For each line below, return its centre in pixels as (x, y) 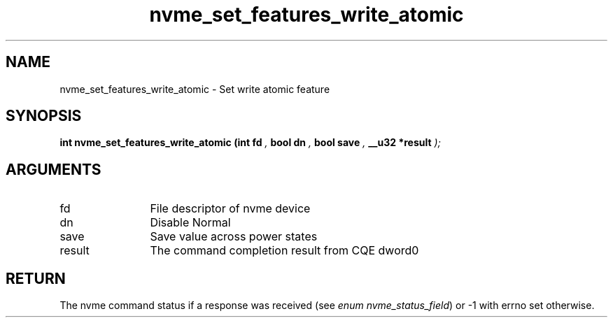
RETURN (36, 278)
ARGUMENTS (54, 169)
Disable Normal (190, 223)
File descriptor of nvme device (230, 209)
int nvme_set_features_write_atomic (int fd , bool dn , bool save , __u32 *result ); (250, 143)
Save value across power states (234, 237)
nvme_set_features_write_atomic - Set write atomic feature (195, 89)
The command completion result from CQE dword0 (284, 251)
